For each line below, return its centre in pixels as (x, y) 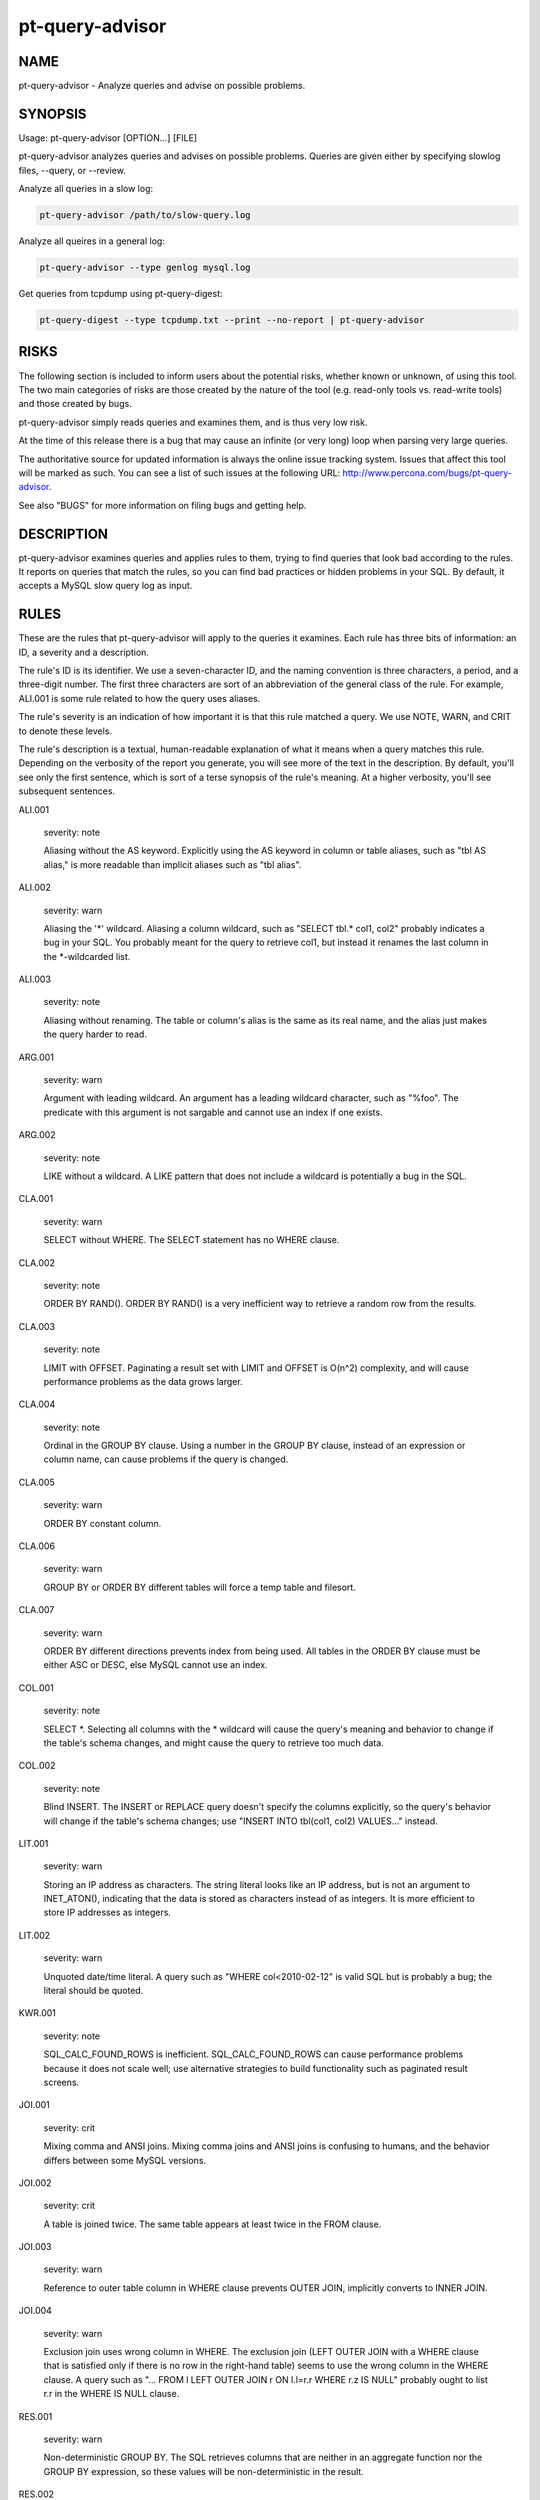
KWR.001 (37, 2013)
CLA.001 (36, 1199)
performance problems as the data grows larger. (143, 1381)
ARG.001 (36, 1057)
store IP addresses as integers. (107, 1912)
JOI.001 (34, 2105)
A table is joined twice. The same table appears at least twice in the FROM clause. (212, 2224)
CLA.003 (36, 1326)
